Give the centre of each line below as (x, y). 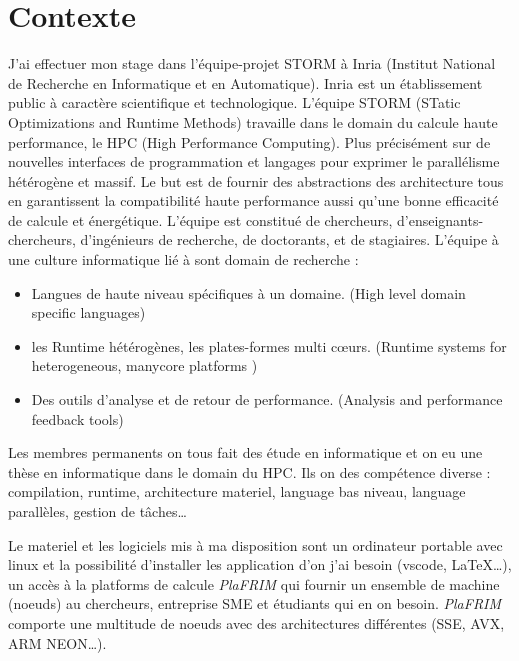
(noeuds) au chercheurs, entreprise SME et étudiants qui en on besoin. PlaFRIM (255, 603)
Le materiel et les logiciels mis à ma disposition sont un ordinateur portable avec (255, 544)
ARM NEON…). (57, 642)
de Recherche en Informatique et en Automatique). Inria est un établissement (245, 82)
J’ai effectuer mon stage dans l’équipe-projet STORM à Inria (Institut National (252, 63)
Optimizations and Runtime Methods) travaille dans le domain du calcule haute (253, 121)
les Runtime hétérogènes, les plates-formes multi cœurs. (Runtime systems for (269, 345)
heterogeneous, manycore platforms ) (144, 365)
